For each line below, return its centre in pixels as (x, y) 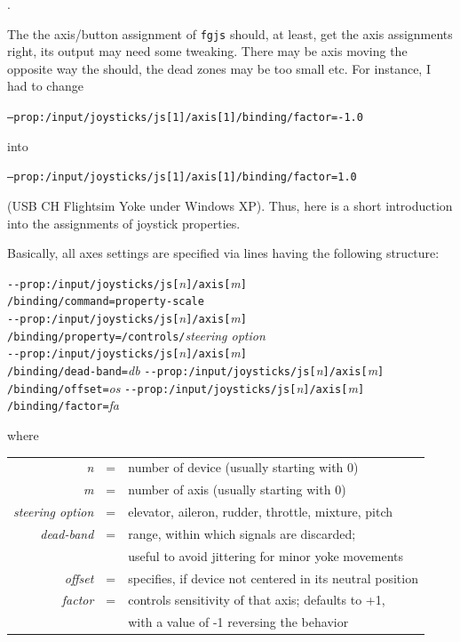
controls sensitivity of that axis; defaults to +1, (257, 600)
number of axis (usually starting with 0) (237, 490)
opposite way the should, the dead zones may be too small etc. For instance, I (219, 68)
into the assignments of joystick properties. (124, 223)
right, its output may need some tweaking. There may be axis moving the (207, 51)
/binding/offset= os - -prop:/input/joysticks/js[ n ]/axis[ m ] (186, 387)
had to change (45, 86)
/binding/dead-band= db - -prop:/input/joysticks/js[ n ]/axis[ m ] (196, 370)
